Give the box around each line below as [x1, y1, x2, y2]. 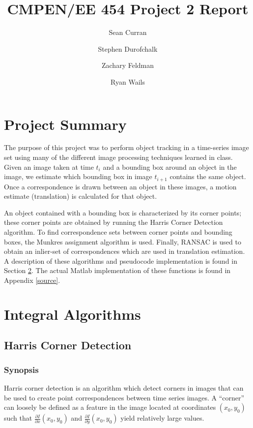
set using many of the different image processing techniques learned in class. [4, 152, 233, 162]
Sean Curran [109, 27, 147, 37]
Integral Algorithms [4, 304, 141, 324]
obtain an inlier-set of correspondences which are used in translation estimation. [4, 246, 245, 256]
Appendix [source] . [4, 275, 60, 285]
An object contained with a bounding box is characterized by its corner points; [4, 207, 242, 217]
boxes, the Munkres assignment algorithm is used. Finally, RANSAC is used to [4, 236, 241, 246]
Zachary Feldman [101, 60, 154, 70]
